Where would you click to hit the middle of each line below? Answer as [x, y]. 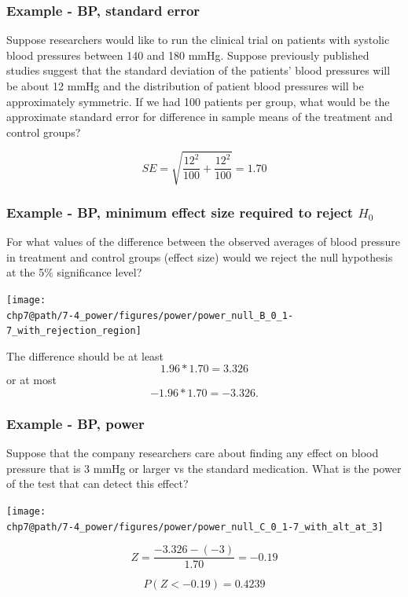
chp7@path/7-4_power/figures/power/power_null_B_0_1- [150, 315]
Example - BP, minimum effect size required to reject [180, 212]
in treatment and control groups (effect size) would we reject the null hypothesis [200, 256]
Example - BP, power [75, 423]
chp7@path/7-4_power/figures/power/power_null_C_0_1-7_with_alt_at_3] [195, 527]
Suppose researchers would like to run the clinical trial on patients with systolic [198, 40]
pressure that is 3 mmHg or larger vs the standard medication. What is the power [204, 468]
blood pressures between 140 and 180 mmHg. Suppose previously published [188, 55]
